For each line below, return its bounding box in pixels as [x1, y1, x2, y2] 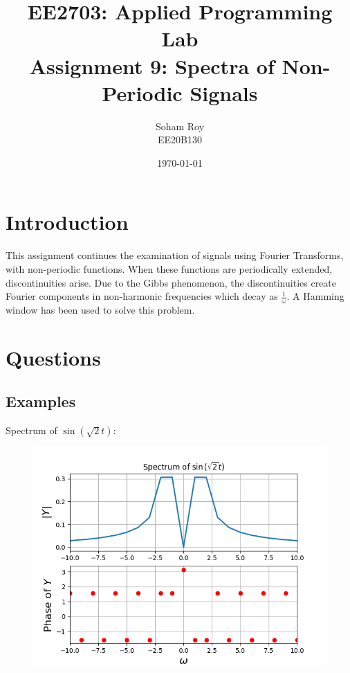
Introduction [6, 208, 129, 236]
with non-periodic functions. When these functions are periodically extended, [6, 262, 333, 276]
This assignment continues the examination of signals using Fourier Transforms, [6, 248, 344, 262]
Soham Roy [155, 118, 205, 133]
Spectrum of [6, 423, 57, 438]
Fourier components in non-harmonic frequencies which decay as [6, 289, 278, 303]
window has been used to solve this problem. [6, 303, 195, 317]
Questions [6, 343, 101, 371]
